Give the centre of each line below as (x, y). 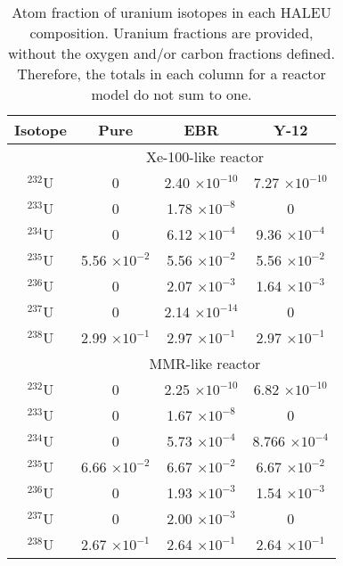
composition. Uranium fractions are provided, (171, 33)
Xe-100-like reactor (204, 156)
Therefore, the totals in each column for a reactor (171, 74)
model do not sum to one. (171, 94)
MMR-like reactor (205, 363)
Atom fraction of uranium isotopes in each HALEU (171, 12)
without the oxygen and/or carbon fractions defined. (171, 53)
